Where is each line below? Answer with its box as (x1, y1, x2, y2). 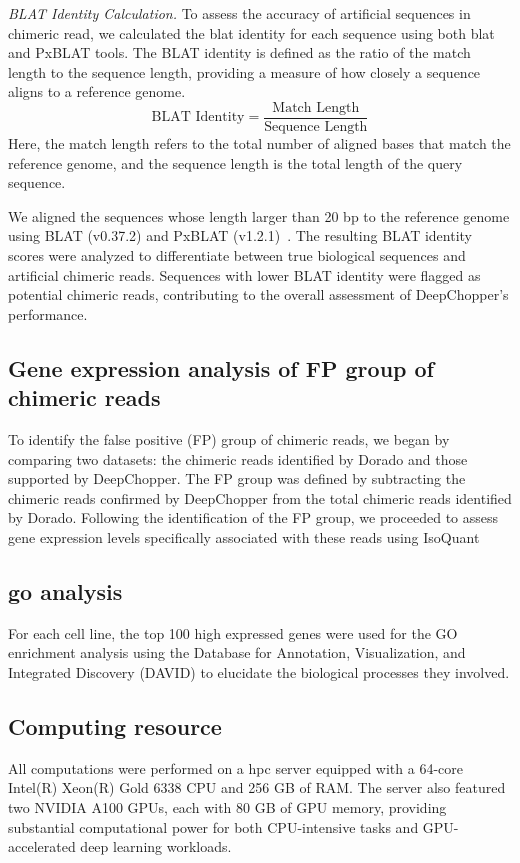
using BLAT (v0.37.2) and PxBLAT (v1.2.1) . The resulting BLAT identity (8, 225, 472, 246)
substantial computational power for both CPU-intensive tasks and (8, 816, 419, 837)
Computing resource (8, 710, 222, 741)
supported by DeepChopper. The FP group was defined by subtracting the (8, 468, 466, 489)
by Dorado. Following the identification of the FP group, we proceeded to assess (8, 507, 499, 528)
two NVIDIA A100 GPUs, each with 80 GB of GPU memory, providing (8, 796, 447, 817)
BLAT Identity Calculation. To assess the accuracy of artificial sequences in (8, 3, 471, 23)
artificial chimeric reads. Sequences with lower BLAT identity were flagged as (8, 264, 481, 285)
